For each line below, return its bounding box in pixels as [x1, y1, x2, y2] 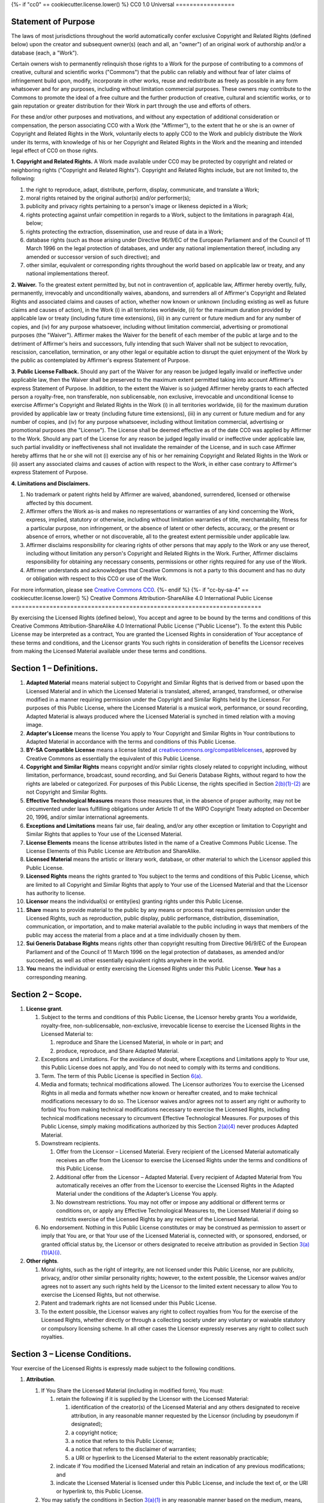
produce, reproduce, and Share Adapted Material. [56, 1047, 179, 1055]
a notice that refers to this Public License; [71, 1437, 174, 1444]
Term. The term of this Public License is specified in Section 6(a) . [41, 1072, 203, 1079]
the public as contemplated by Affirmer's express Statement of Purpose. [11, 357, 190, 364]
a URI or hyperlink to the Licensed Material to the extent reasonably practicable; [71, 1454, 269, 1461]
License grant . [26, 1005, 63, 1012]
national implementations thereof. [26, 270, 109, 277]
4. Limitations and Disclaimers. [11, 480, 90, 487]
